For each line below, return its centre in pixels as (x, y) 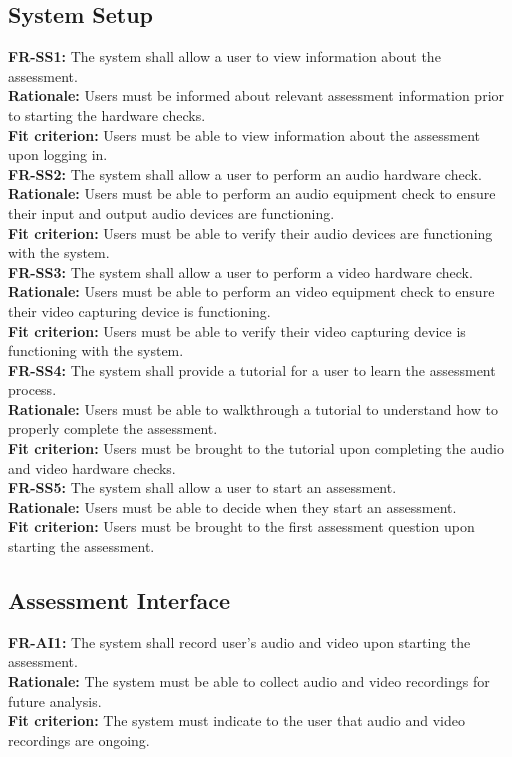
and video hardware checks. (92, 467)
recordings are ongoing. (79, 739)
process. (32, 389)
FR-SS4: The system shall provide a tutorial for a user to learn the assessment (252, 369)
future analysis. (55, 700)
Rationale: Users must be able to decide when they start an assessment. (232, 506)
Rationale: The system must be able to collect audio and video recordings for (249, 681)
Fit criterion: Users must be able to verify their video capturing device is (237, 330)
